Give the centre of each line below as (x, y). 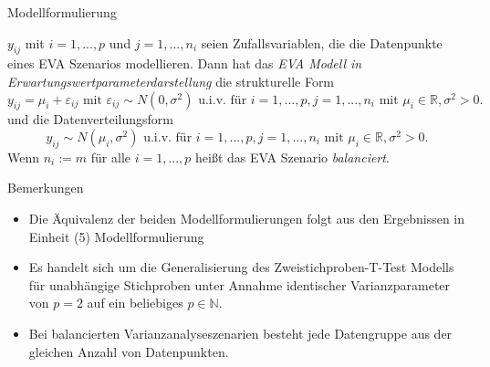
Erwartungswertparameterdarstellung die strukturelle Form (171, 81)
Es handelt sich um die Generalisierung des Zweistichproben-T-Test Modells (241, 267)
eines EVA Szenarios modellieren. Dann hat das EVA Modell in (185, 63)
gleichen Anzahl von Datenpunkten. (129, 351)
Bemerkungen (46, 188)
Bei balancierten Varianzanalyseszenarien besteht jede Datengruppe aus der (240, 333)
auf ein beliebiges (135, 303)
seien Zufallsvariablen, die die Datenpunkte (322, 42)
